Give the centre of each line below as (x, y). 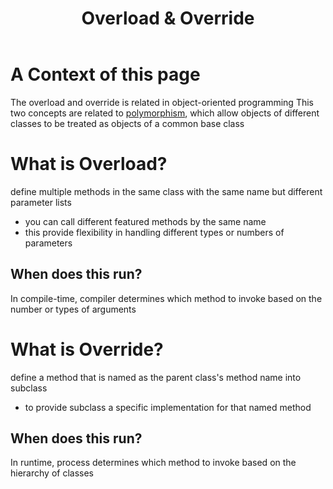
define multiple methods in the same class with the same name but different (166, 191)
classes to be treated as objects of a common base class (127, 123)
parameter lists (41, 202)
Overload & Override (168, 18)
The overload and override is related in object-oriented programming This (162, 102)
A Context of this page (105, 74)
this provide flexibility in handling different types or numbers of (154, 232)
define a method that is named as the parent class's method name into (156, 377)
